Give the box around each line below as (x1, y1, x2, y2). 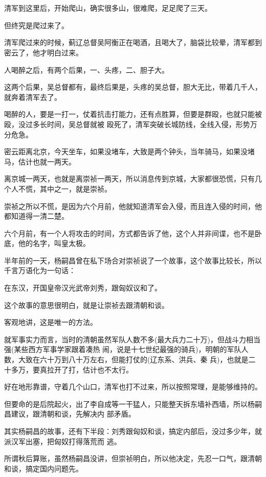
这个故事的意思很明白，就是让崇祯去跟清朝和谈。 (4, 299, 169, 310)
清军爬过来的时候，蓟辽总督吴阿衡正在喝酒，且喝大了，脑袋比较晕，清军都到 (4, 37, 262, 48)
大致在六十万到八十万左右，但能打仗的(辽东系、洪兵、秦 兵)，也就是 (18, 354, 249, 365)
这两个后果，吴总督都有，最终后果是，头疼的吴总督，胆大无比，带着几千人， (4, 81, 262, 92)
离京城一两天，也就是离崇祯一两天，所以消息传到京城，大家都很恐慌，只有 (4, 173, 255, 184)
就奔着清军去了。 (4, 91, 61, 102)
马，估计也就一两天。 (4, 156, 76, 167)
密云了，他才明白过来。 (4, 47, 83, 57)
